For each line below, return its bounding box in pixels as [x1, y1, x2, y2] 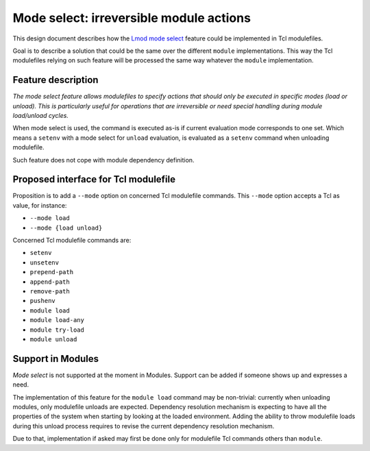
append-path [29, 278, 70, 286]
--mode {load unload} [29, 223, 103, 232]
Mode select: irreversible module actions [12, 10, 251, 25]
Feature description [12, 74, 99, 86]
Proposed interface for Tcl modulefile [12, 173, 176, 185]
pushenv [29, 297, 56, 305]
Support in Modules [12, 353, 99, 365]
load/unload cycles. [12, 112, 69, 120]
